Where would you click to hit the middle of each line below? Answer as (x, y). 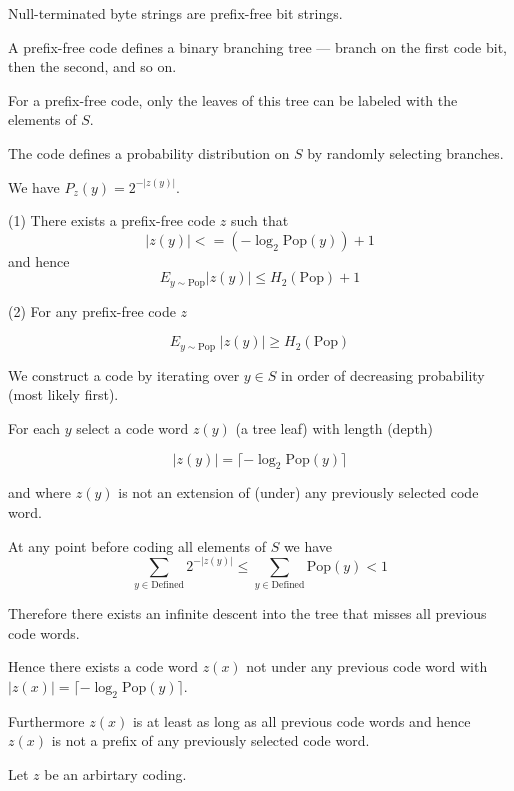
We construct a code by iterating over (124, 374)
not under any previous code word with (367, 666)
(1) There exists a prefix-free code (112, 220)
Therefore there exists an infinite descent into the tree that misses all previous (247, 612)
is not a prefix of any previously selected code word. (210, 740)
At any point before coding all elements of (137, 545)
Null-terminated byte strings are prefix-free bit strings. (175, 13)
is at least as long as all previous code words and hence (301, 720)
